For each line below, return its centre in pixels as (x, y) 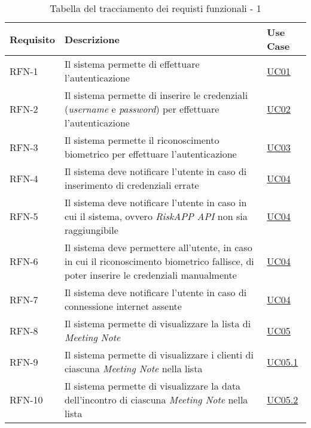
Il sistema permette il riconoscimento (142, 140)
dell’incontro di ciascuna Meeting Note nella (156, 400)
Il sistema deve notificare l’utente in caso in (156, 202)
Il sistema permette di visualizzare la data (153, 386)
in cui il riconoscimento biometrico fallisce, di (159, 261)
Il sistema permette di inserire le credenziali (156, 95)
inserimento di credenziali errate (132, 185)
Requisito (33, 39)
